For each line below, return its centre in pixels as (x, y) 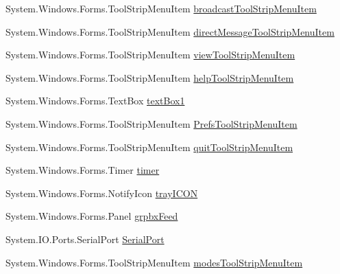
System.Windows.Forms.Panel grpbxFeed (92, 216)
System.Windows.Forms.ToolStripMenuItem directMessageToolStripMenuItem (170, 31)
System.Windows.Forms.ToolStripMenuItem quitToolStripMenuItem (149, 147)
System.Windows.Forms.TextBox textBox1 (95, 101)
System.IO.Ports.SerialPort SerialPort (85, 239)
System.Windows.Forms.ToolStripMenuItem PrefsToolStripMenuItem (151, 123)
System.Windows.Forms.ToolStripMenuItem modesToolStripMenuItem (154, 262)
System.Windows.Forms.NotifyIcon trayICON (102, 193)
